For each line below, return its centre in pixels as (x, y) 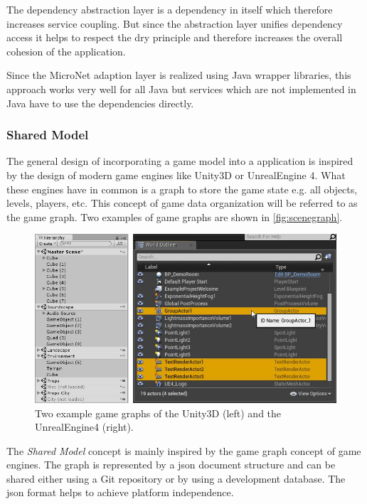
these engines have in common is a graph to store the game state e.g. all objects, (182, 189)
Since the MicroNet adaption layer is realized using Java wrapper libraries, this (179, 75)
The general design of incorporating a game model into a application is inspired (180, 161)
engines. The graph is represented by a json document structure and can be (171, 465)
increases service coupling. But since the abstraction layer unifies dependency (175, 23)
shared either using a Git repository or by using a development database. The (176, 478)
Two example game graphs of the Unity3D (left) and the (158, 413)
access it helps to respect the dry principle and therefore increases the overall (175, 37)
